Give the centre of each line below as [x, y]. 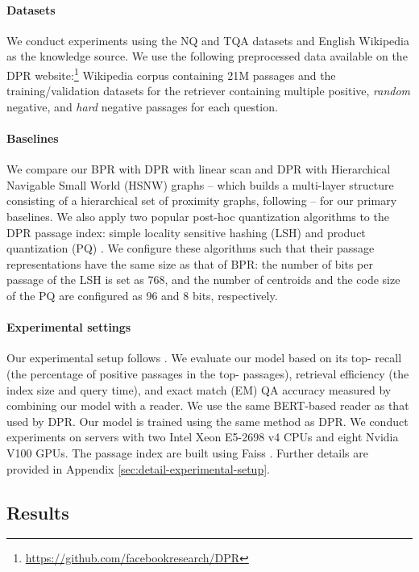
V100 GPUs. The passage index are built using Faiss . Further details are [187, 452]
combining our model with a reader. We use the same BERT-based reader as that [208, 405]
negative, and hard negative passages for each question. [142, 106]
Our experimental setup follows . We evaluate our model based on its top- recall [204, 358]
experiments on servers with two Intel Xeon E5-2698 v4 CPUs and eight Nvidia [203, 437]
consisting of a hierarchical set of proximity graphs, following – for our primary [202, 200]
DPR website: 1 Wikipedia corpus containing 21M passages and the [171, 73]
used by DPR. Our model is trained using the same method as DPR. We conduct [207, 421]
